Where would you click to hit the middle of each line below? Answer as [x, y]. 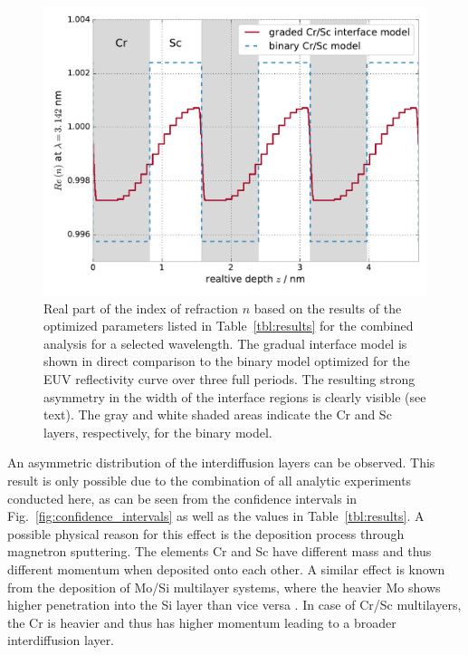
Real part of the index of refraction [141, 308]
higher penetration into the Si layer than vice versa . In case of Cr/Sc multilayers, [234, 605]
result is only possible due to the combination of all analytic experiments [210, 480]
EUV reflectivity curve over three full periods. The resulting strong [229, 378]
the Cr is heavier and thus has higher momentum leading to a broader [202, 622]
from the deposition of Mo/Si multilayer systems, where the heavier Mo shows [224, 587]
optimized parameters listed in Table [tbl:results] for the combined [229, 326]
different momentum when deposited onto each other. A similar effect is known [226, 568]
